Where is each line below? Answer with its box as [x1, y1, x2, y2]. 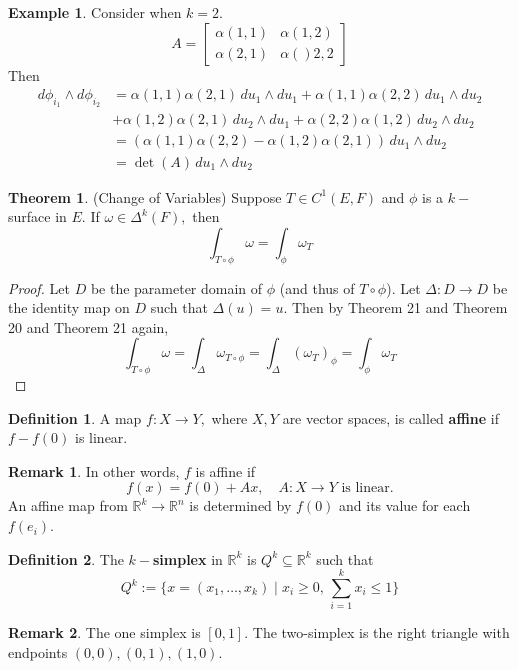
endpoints [8, 641, 68, 662]
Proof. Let [8, 277, 70, 298]
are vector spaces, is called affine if [282, 407, 499, 428]
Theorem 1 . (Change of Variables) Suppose [8, 186, 282, 207]
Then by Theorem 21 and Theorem [291, 297, 508, 318]
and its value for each [339, 495, 471, 516]
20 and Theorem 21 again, [8, 316, 169, 337]
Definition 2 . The [8, 548, 124, 569]
